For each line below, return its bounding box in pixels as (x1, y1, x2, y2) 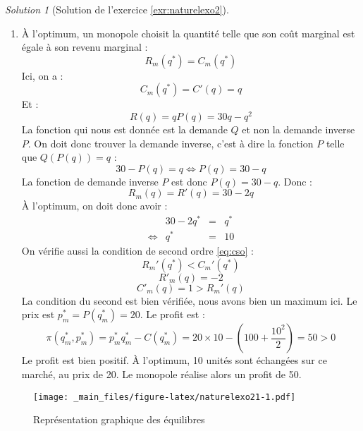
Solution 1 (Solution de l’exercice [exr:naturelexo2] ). (5, 2, 229, 16)
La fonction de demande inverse (21, 174, 159, 188)
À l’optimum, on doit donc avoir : (21, 198, 168, 213)
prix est (21, 307, 55, 322)
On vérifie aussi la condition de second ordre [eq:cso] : (21, 243, 254, 258)
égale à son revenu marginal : (21, 40, 148, 54)
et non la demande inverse (242, 122, 355, 137)
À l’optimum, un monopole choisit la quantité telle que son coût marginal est (21, 25, 355, 40)
